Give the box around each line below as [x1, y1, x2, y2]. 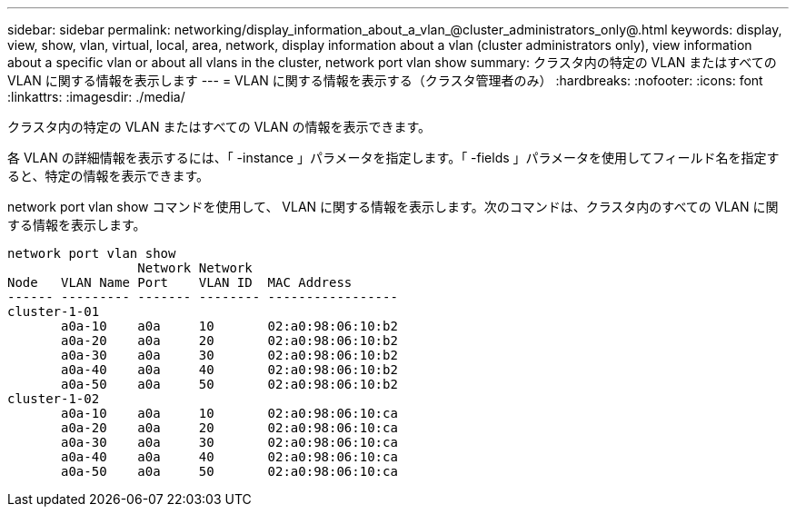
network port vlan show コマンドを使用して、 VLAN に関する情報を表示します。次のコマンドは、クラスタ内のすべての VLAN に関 [7, 199, 779, 214]
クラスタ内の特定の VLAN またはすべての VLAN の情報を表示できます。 [7, 119, 432, 134]
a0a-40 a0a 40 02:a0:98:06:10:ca [61, 450, 398, 464]
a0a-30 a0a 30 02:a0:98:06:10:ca [61, 435, 398, 450]
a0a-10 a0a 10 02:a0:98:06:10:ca [61, 406, 398, 420]
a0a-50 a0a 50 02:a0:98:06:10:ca [61, 464, 398, 479]
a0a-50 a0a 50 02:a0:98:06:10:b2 [61, 377, 398, 391]
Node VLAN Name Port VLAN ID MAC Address [7, 275, 353, 290]
